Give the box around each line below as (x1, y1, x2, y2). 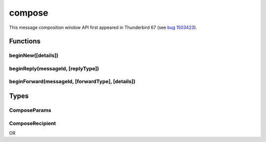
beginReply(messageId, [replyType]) (9, 65, 100, 72)
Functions (9, 37, 41, 46)
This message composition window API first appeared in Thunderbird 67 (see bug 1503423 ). (9, 24, 197, 30)
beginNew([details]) (9, 52, 59, 59)
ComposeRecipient (9, 120, 56, 127)
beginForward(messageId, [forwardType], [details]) (9, 78, 135, 85)
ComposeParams (9, 107, 52, 114)
